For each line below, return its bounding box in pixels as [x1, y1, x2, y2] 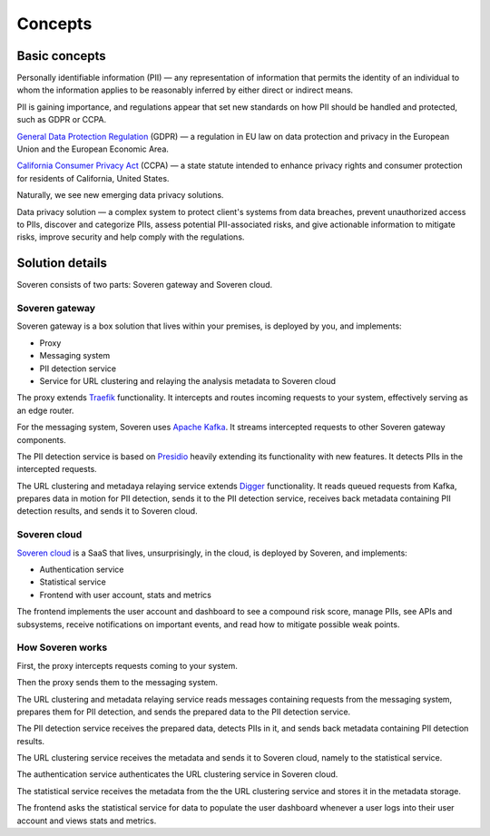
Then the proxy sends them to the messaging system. [16, 677, 218, 688]
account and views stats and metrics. [16, 815, 157, 826]
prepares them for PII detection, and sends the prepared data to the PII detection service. [16, 706, 351, 717]
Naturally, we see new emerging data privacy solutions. [16, 190, 224, 201]
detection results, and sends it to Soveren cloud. [16, 506, 199, 516]
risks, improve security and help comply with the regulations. [16, 231, 245, 242]
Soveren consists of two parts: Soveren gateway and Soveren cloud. [16, 280, 273, 290]
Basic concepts [16, 48, 106, 64]
